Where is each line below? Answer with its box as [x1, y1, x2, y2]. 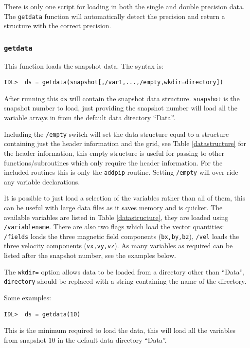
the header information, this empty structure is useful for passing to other [4, 147, 224, 158]
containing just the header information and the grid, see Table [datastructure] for [4, 138, 246, 148]
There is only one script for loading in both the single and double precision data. [4, 1, 245, 11]
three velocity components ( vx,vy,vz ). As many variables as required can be [4, 240, 233, 251]
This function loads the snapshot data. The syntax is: [4, 60, 163, 71]
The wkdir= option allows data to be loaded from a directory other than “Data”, [4, 266, 245, 276]
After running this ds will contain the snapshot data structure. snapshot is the [4, 93, 240, 103]
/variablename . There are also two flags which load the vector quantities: [4, 221, 224, 232]
